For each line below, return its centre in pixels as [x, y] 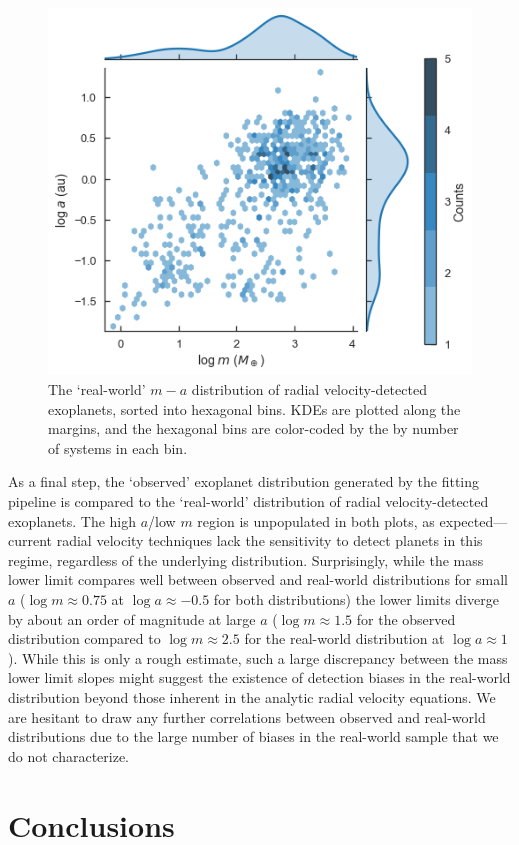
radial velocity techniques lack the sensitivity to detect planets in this [269, 540]
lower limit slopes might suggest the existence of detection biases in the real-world [259, 677]
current [30, 540]
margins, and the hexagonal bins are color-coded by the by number [253, 428]
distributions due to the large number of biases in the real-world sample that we [253, 736]
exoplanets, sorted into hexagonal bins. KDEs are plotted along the [254, 408]
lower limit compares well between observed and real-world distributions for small [258, 579]
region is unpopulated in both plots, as [316, 520]
